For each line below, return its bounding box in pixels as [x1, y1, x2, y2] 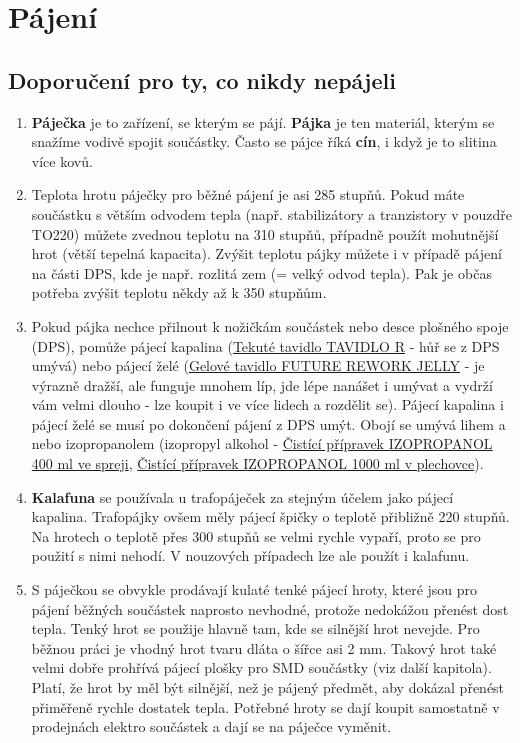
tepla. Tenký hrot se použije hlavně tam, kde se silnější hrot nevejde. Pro [31, 618, 480, 639]
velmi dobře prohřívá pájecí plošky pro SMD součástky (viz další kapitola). [31, 657, 492, 678]
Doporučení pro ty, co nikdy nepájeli [8, 64, 396, 95]
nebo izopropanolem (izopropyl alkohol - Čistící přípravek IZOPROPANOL [31, 433, 493, 454]
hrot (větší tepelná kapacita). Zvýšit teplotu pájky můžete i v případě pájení [31, 243, 502, 264]
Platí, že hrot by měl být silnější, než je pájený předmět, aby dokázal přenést [31, 677, 505, 698]
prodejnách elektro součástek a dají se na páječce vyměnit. [31, 716, 392, 737]
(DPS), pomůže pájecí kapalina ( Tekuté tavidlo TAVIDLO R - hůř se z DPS [31, 335, 500, 356]
